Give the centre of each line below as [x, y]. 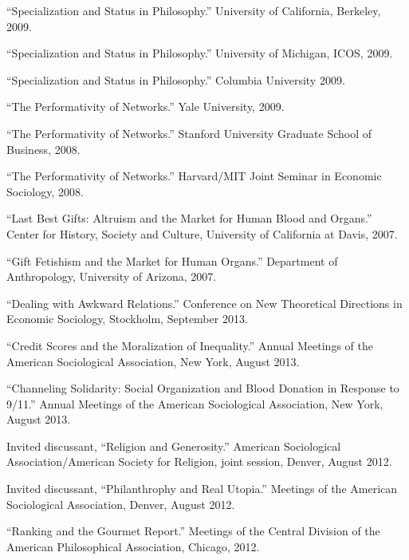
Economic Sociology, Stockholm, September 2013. [127, 319]
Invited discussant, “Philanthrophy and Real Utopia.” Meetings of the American [202, 489]
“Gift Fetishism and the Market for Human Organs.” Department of [172, 260]
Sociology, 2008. [45, 191]
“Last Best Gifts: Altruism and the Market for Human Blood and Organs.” [189, 218]
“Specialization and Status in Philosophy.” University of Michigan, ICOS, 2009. [200, 53]
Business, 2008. [43, 149]
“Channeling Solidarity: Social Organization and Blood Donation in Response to [203, 388]
